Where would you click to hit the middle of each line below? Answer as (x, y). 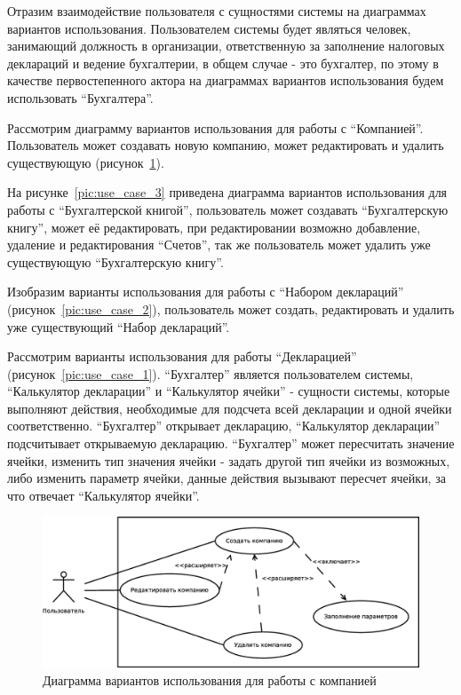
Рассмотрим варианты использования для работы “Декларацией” (182, 356)
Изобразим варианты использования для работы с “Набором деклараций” (206, 292)
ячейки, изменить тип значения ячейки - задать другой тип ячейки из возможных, (229, 460)
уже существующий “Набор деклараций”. (119, 326)
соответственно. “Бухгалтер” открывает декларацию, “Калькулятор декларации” (224, 426)
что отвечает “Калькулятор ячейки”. (103, 495)
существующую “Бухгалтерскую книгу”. (115, 261)
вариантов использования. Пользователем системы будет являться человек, (209, 28)
